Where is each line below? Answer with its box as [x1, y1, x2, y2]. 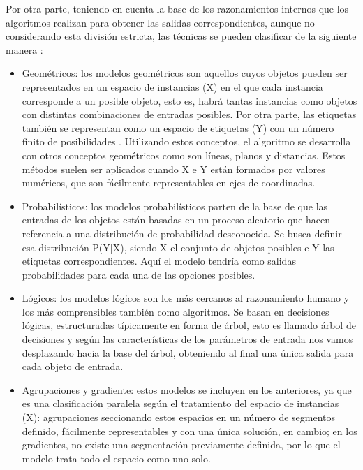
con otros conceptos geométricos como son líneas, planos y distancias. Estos [22, 147, 346, 162]
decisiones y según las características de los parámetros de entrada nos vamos [22, 332, 353, 346]
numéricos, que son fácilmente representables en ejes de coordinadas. [22, 175, 316, 190]
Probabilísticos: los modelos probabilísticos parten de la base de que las [22, 198, 328, 213]
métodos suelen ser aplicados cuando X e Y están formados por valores [22, 161, 325, 176]
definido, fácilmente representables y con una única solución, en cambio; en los [22, 423, 357, 438]
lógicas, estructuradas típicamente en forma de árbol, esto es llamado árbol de [22, 318, 356, 332]
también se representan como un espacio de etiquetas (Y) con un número [22, 120, 334, 135]
